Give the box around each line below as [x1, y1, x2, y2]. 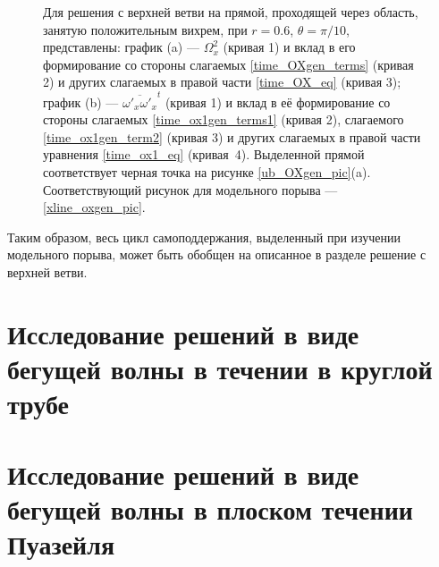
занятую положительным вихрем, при [43, 20, 248, 38]
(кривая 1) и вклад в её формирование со [165, 92, 391, 111]
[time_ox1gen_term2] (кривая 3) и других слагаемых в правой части [43, 127, 421, 146]
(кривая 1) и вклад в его [223, 38, 356, 56]
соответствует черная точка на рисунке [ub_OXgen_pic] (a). [43, 163, 371, 182]
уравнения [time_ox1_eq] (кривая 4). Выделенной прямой [43, 145, 365, 164]
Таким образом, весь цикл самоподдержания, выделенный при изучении [7, 227, 401, 246]
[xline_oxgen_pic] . [43, 198, 146, 216]
